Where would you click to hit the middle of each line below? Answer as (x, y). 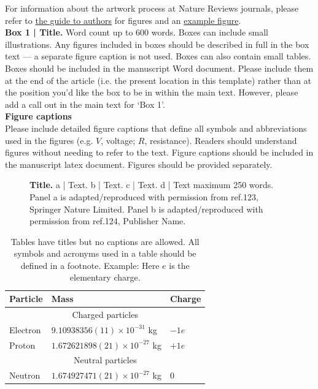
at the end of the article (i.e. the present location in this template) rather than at (158, 80)
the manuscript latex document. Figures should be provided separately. (139, 164)
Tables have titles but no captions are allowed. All (105, 241)
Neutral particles (105, 360)
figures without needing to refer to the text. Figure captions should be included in (159, 152)
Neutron (25, 375)
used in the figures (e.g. (49, 140)
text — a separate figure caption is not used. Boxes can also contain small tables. (158, 56)
